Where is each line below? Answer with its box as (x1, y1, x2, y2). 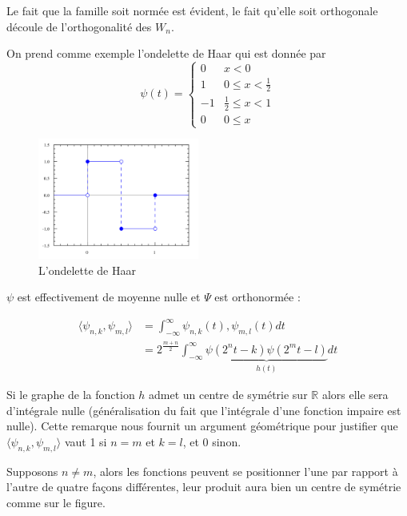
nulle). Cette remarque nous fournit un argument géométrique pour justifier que (6, 417, 398, 434)
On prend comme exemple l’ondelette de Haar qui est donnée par (6, 45, 326, 62)
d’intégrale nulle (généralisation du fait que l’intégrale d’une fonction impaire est (6, 401, 401, 418)
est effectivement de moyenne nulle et (17, 288, 201, 305)
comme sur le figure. (6, 494, 106, 510)
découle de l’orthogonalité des (6, 18, 152, 34)
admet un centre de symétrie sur (149, 386, 308, 403)
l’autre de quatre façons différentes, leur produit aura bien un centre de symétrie (6, 478, 401, 495)
